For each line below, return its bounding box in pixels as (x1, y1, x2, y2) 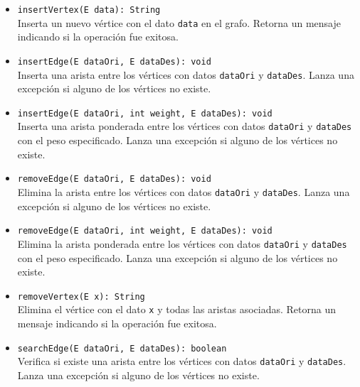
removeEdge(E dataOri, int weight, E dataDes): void (17, 226, 272, 236)
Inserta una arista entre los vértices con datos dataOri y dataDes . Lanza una (17, 67, 354, 82)
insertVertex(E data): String (17, 5, 161, 15)
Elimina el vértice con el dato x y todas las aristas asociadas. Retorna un (17, 302, 336, 317)
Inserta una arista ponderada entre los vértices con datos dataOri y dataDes (17, 119, 352, 133)
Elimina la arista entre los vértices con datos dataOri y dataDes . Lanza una (17, 184, 350, 199)
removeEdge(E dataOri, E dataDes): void (17, 174, 211, 185)
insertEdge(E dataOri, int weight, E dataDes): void (17, 108, 272, 119)
